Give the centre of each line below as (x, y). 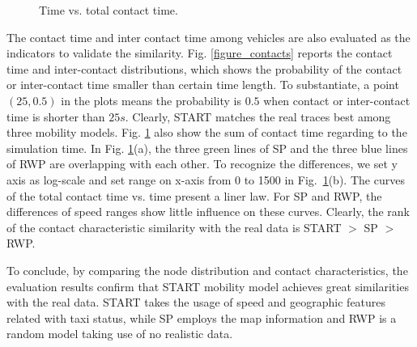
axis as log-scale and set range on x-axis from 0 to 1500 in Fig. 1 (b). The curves (206, 179)
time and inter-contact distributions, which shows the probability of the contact (204, 68)
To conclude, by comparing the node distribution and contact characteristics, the (207, 270)
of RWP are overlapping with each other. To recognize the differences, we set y (202, 164)
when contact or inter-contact (337, 100)
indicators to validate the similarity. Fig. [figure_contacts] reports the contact (200, 53)
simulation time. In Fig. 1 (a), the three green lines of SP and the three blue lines (207, 148)
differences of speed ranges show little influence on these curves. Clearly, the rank (208, 212)
